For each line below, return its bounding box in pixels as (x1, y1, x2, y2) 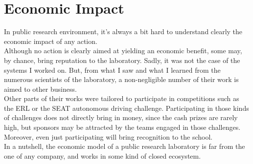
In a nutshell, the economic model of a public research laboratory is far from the (4, 141, 245, 151)
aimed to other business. (4, 83, 77, 94)
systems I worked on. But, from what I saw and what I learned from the (4, 64, 221, 75)
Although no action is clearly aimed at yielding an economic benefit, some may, (4, 45, 242, 56)
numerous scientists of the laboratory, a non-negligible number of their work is (4, 74, 239, 84)
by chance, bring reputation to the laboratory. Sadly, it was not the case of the (4, 55, 240, 65)
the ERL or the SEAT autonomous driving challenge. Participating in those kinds (4, 102, 249, 113)
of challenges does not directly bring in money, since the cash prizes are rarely (4, 112, 238, 123)
